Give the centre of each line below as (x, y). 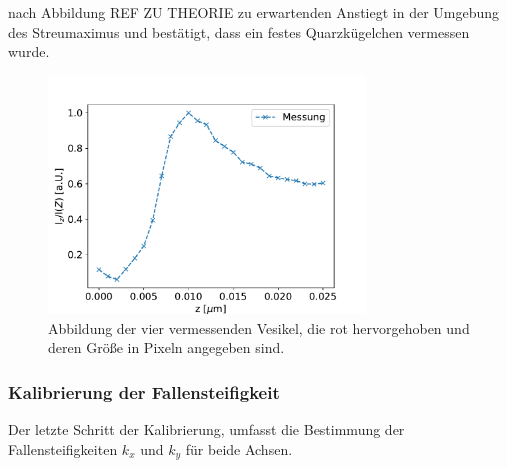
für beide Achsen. (239, 448)
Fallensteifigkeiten (63, 448)
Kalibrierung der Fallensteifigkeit (144, 391)
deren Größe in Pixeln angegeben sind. (166, 347)
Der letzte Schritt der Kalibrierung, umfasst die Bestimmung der (206, 429)
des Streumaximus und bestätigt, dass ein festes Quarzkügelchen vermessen (239, 31)
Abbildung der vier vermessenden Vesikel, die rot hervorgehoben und (259, 327)
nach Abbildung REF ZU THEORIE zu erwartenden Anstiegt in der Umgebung (254, 12)
